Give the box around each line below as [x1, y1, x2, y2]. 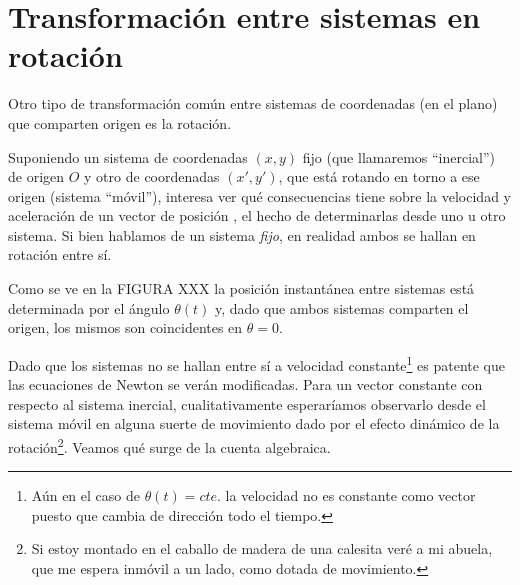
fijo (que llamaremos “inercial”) [302, 146, 496, 167]
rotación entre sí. [8, 244, 112, 265]
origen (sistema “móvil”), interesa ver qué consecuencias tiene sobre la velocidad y [8, 185, 511, 206]
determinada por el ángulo [8, 297, 170, 318]
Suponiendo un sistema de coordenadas [8, 146, 248, 167]
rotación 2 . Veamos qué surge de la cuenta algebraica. [8, 433, 331, 457]
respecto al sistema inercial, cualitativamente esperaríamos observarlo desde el [8, 393, 486, 414]
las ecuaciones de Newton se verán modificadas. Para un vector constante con [8, 374, 483, 395]
